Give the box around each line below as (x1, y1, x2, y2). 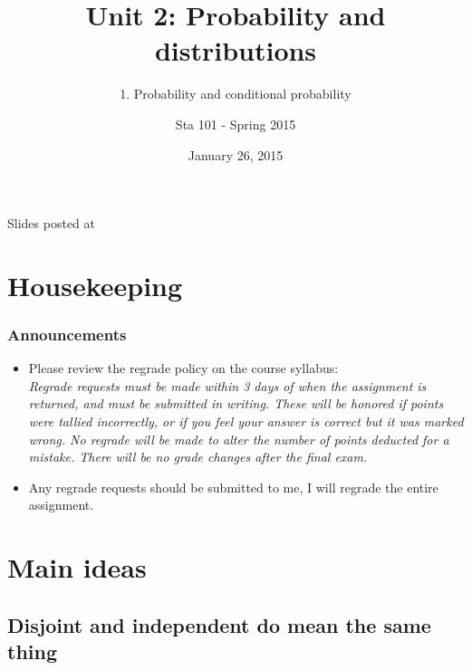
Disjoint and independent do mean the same (7, 610, 431, 638)
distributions (154, 32, 317, 69)
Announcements (7, 322, 127, 345)
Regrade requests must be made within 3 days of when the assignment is (28, 376, 427, 395)
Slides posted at (7, 214, 95, 233)
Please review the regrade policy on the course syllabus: (28, 359, 339, 378)
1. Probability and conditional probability (120, 84, 352, 103)
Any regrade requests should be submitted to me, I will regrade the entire (28, 477, 438, 496)
